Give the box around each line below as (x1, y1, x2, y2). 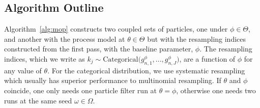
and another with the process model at (4, 33, 125, 44)
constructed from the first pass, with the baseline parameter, (4, 43, 193, 54)
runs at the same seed (4, 95, 72, 105)
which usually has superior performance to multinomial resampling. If (4, 75, 221, 86)
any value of (4, 65, 42, 75)
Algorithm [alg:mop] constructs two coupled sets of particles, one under (4, 23, 228, 34)
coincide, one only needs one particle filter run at (4, 85, 157, 95)
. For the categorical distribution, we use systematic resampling (47, 65, 245, 75)
